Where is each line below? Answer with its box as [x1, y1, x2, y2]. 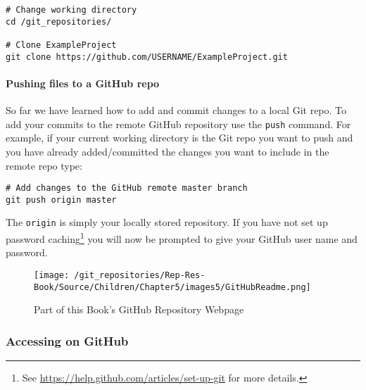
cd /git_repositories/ [6, 16, 112, 27]
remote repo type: [6, 158, 82, 172]
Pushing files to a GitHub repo [6, 75, 160, 90]
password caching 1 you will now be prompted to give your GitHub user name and [6, 229, 358, 246]
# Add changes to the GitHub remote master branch [6, 183, 248, 194]
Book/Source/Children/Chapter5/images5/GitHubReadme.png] [34, 282, 311, 292]
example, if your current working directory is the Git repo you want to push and [6, 130, 353, 145]
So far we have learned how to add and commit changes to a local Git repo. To [6, 103, 347, 118]
